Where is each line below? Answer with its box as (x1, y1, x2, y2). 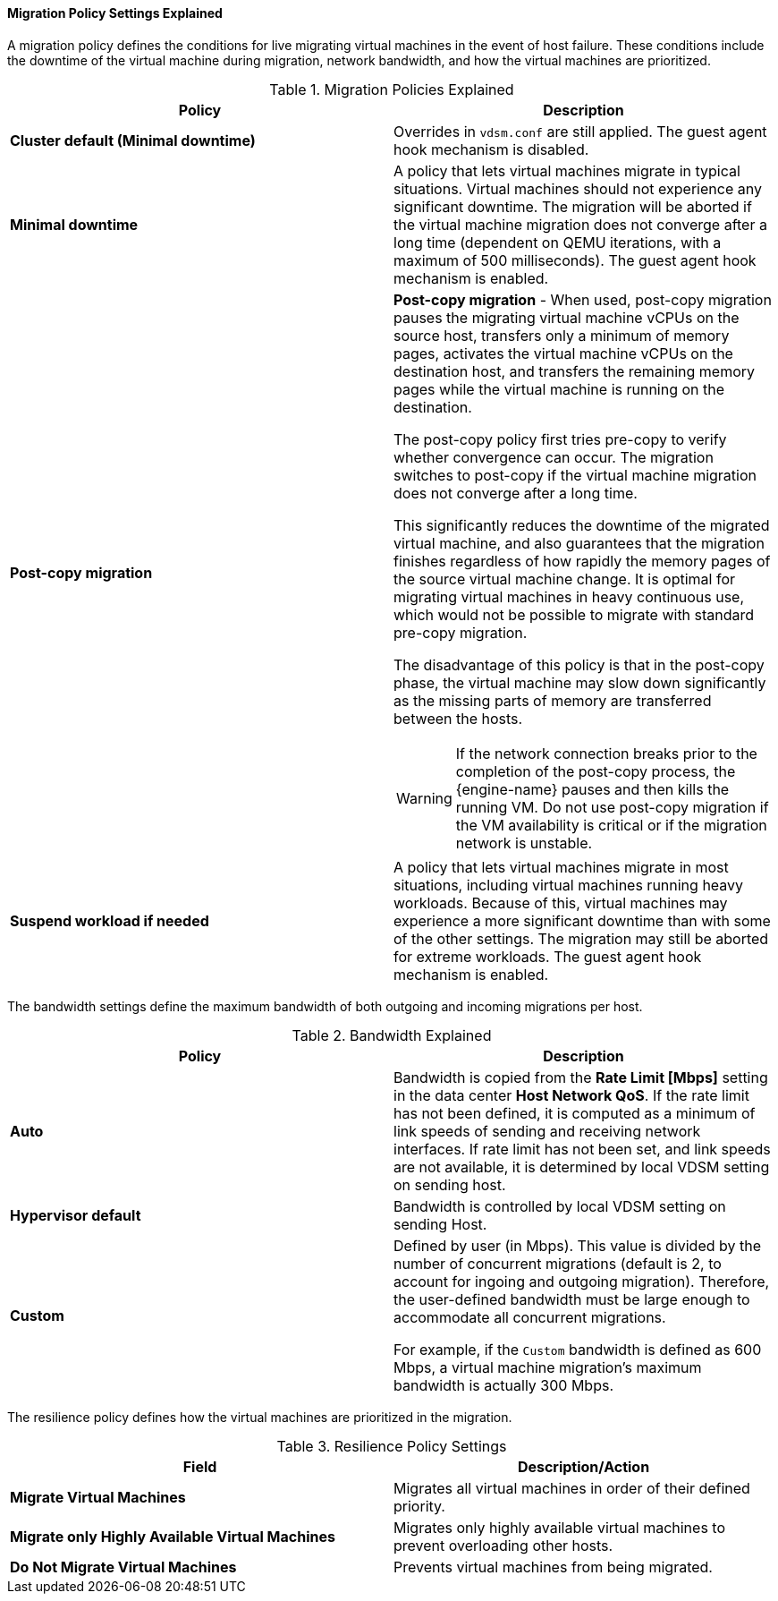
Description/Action (517, 1457, 650, 1476)
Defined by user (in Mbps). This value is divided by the (393, 1236, 762, 1255)
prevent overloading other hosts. (393, 1536, 613, 1554)
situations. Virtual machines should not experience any (393, 179, 762, 198)
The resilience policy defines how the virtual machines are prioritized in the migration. (7, 1409, 512, 1425)
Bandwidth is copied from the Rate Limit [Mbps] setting (393, 1068, 768, 1086)
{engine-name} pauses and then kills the (455, 779, 730, 798)
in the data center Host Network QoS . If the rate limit (393, 1086, 749, 1104)
